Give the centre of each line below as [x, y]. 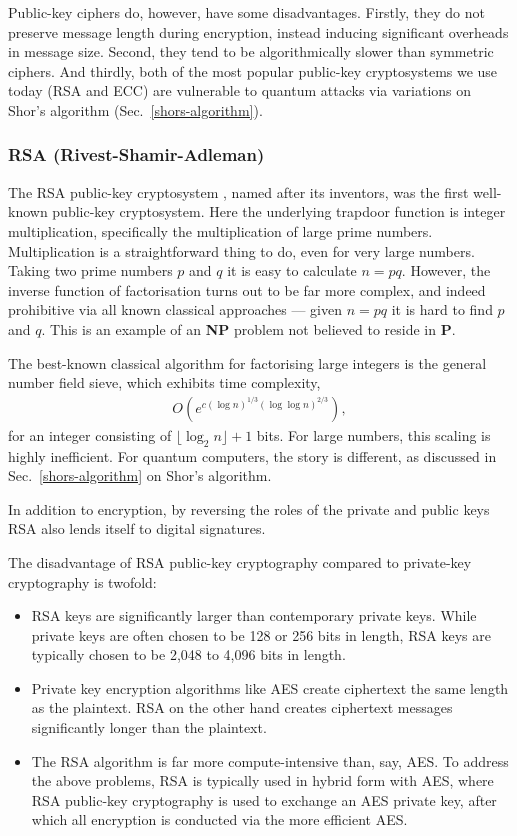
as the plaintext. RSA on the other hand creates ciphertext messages [242, 707]
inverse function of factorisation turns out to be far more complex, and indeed [247, 289]
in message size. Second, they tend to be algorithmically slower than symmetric [251, 51]
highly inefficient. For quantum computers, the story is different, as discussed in [252, 455]
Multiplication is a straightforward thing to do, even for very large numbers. [241, 250]
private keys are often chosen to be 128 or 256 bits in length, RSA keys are [261, 634]
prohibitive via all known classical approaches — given [175, 309]
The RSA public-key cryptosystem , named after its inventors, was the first [238, 191]
